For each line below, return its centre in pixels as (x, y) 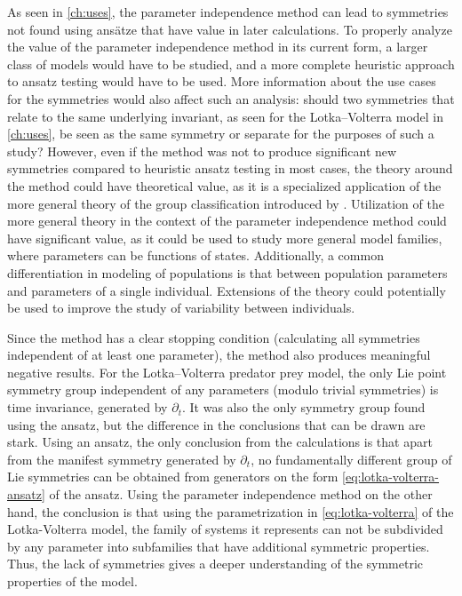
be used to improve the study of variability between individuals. (181, 308)
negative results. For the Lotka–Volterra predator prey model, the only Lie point (227, 372)
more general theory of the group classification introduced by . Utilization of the (226, 203)
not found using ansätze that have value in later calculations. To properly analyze (230, 29)
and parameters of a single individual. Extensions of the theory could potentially (227, 290)
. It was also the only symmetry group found (303, 407)
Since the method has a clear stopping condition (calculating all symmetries (214, 337)
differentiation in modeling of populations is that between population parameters (227, 272)
